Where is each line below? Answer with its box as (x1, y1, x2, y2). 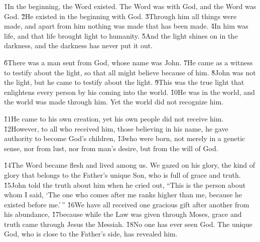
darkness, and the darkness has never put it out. (4, 40, 153, 51)
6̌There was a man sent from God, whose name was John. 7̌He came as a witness (4, 57, 253, 67)
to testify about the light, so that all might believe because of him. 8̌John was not (4, 67, 256, 77)
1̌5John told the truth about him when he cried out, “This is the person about (4, 179, 246, 190)
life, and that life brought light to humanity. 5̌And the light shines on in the (4, 30, 238, 41)
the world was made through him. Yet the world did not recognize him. (4, 96, 223, 107)
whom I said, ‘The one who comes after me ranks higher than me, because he (4, 189, 242, 200)
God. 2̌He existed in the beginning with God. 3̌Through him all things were (4, 11, 237, 21)
